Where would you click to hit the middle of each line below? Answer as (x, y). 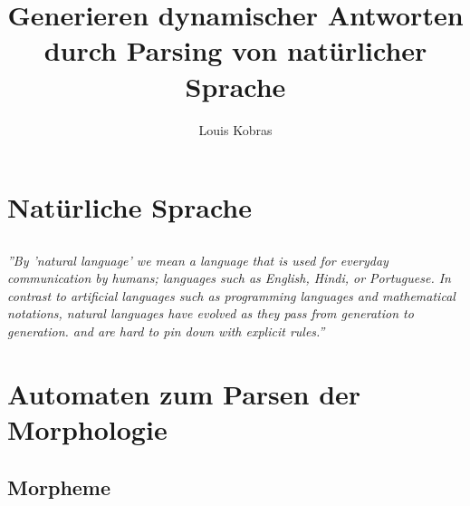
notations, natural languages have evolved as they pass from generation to (211, 313)
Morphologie (87, 429)
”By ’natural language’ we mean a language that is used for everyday (198, 260)
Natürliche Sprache (129, 207)
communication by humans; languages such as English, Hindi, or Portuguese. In (229, 278)
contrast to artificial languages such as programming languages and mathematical (231, 295)
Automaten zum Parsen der (184, 393)
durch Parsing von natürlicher (235, 50)
